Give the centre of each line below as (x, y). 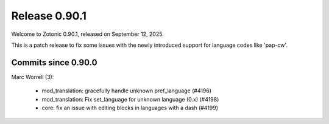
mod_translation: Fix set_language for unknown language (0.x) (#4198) (130, 99)
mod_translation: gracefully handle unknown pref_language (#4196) (127, 91)
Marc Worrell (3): (33, 77)
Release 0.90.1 (49, 16)
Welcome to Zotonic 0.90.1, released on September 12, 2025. (87, 34)
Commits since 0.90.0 (54, 62)
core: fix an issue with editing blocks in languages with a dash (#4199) (130, 108)
